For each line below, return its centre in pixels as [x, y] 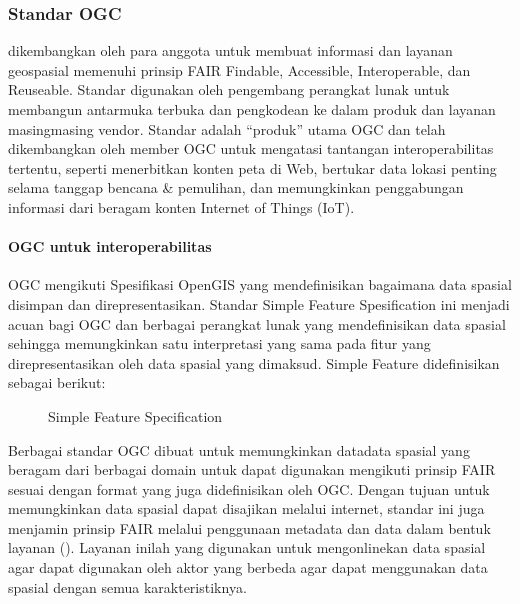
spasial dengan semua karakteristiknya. [127, 586]
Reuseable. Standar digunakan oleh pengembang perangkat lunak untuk [229, 89]
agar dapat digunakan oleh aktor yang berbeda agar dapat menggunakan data [248, 567]
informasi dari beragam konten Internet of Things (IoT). [181, 206]
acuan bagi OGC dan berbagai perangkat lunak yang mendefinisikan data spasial [257, 323]
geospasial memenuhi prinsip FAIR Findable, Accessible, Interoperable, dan [239, 69]
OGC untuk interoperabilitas [110, 246]
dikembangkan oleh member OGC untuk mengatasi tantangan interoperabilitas [251, 148]
